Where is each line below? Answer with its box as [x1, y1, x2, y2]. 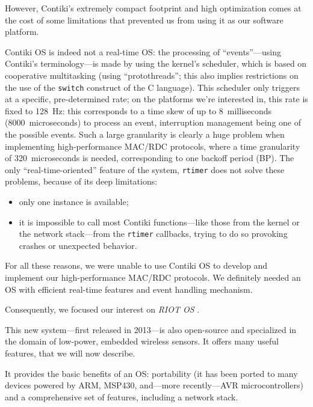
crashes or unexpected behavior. [19, 239, 137, 251]
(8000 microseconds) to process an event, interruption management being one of [5, 116, 301, 129]
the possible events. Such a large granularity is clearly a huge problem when [5, 128, 285, 140]
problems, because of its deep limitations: [5, 175, 158, 188]
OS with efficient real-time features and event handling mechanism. [5, 283, 253, 295]
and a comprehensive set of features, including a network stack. [5, 390, 238, 403]
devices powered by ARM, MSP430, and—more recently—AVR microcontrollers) [5, 379, 304, 391]
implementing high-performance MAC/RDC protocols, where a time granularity [5, 139, 300, 152]
